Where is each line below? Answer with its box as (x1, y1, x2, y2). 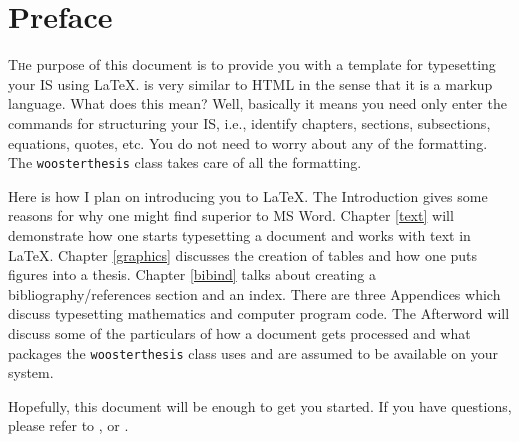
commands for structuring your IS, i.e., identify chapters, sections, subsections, (8, 112, 491, 133)
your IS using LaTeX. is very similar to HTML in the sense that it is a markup (8, 73, 493, 94)
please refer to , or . (8, 415, 129, 436)
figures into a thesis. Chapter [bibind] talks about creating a (8, 264, 376, 285)
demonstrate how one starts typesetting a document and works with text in (8, 224, 471, 245)
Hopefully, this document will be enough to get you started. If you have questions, (8, 395, 512, 416)
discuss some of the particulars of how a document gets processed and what (8, 322, 471, 343)
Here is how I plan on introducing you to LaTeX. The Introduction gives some (8, 185, 488, 206)
